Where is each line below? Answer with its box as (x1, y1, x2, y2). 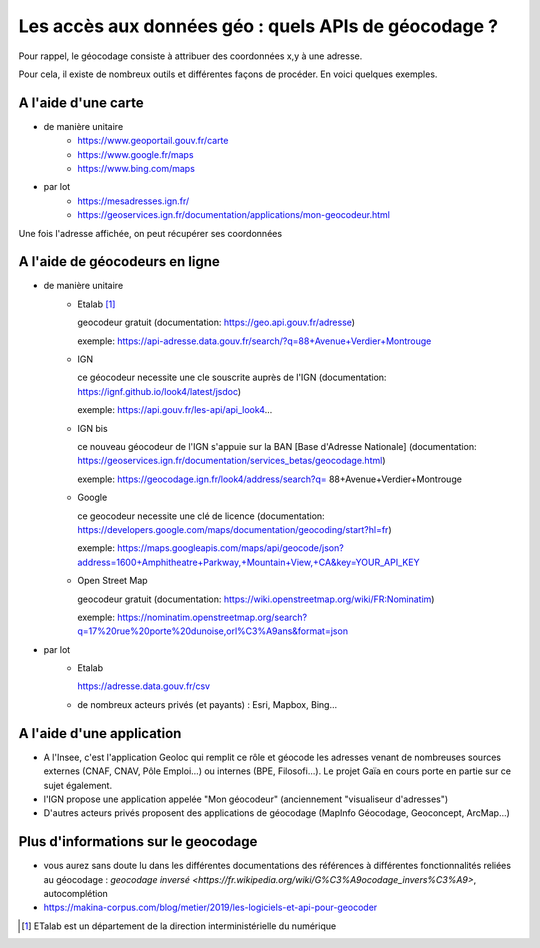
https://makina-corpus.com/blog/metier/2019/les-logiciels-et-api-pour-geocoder (43, 901, 378, 914)
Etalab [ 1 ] (77, 298, 116, 310)
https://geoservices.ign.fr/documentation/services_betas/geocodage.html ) (77, 455, 386, 467)
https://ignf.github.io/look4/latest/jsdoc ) (77, 385, 242, 397)
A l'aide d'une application (18, 725, 182, 742)
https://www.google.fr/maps (77, 148, 194, 160)
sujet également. (43, 779, 113, 791)
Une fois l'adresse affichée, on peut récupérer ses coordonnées (18, 227, 283, 239)
